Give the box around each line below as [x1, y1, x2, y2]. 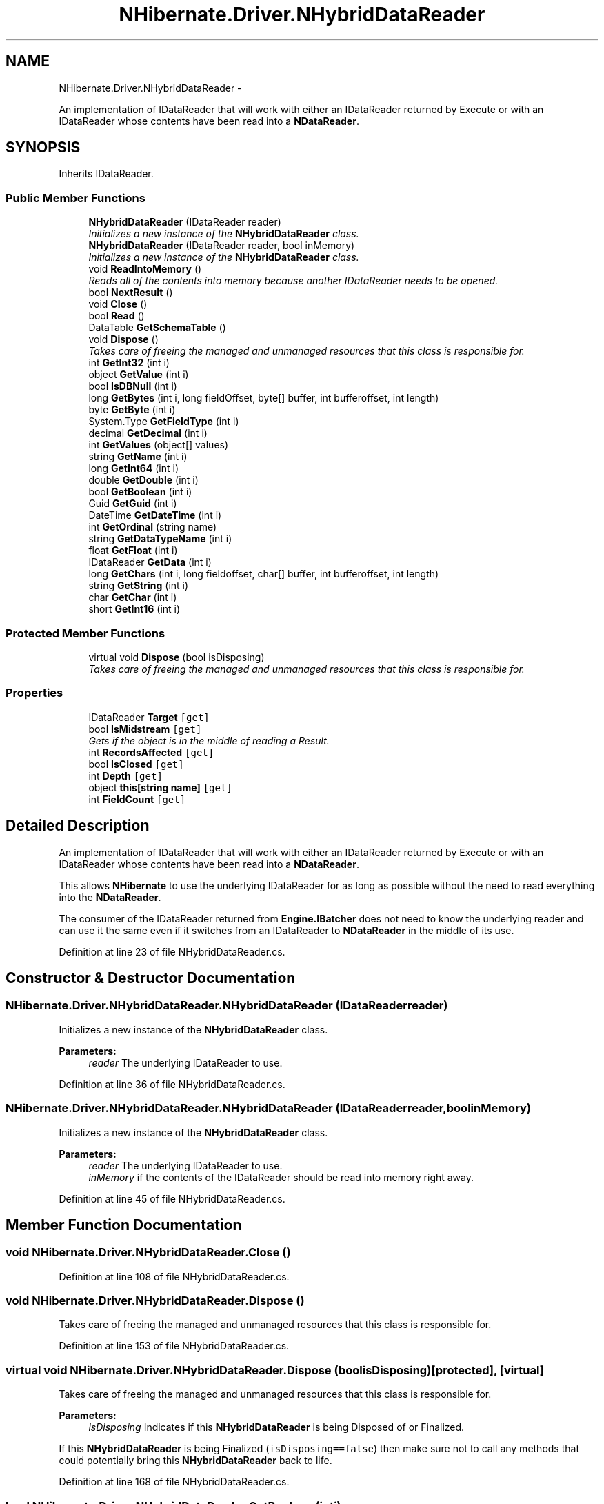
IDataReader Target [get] [88, 711, 210, 723]
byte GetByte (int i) [88, 404, 176, 416]
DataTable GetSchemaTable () [88, 321, 226, 334]
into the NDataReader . [59, 891, 161, 903]
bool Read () [88, 310, 145, 322]
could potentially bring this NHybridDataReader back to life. [59, 1454, 332, 1467]
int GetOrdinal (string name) [88, 521, 217, 533]
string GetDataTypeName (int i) [88, 533, 232, 545]
